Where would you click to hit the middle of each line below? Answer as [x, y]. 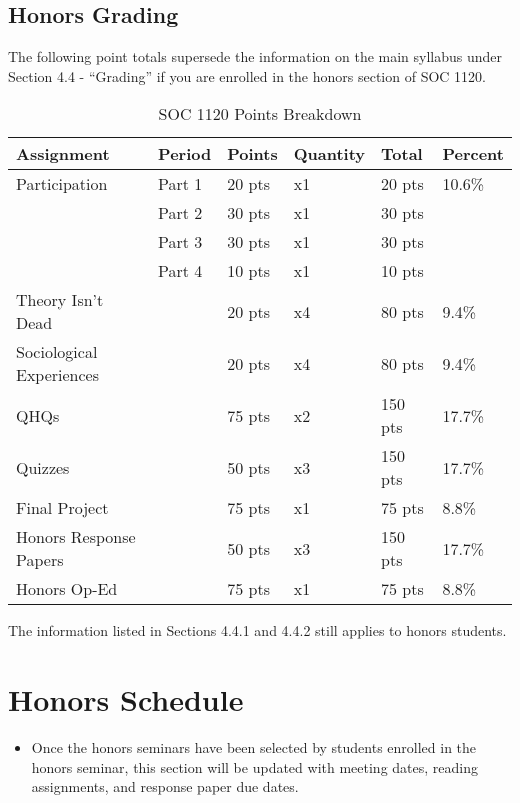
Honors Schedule [126, 699]
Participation [62, 184]
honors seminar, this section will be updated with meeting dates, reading [254, 766]
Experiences [58, 375]
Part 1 [180, 184]
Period [185, 154]
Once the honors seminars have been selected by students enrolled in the [254, 747]
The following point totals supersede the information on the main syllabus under [255, 56]
